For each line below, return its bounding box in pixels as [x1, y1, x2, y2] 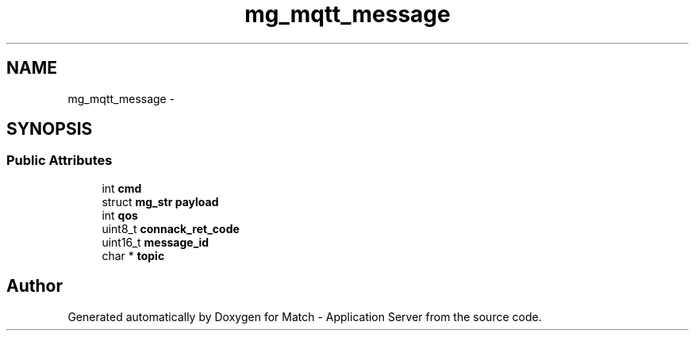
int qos [102, 208, 138, 222]
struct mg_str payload [102, 194, 219, 209]
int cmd [102, 181, 142, 195]
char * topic [102, 248, 165, 262]
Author [6, 276, 63, 297]
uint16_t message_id [102, 235, 209, 249]
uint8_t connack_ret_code [102, 221, 240, 236]
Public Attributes [6, 152, 113, 169]
